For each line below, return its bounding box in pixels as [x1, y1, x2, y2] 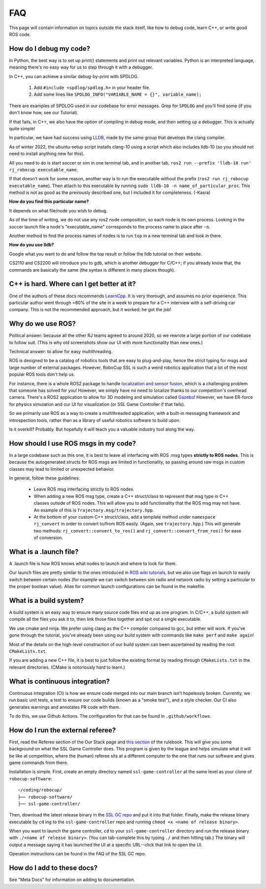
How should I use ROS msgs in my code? [9, 439, 136, 447]
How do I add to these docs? [9, 864, 98, 872]
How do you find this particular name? [9, 199, 89, 204]
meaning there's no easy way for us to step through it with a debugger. [9, 64, 153, 70]
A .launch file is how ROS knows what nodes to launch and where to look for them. [9, 561, 177, 566]
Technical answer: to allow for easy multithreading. [9, 348, 113, 354]
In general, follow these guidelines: [9, 475, 80, 481]
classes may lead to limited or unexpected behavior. [9, 466, 115, 472]
